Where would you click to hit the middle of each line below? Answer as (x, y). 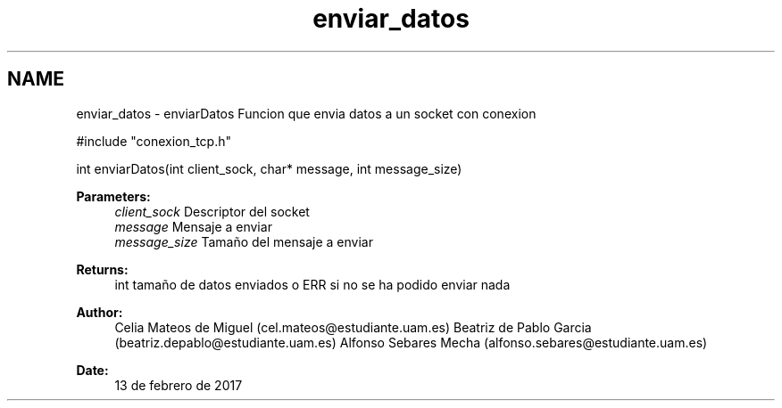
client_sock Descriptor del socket (212, 211)
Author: (100, 312)
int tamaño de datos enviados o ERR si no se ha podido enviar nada (312, 284)
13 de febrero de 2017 (179, 385)
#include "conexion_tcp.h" (154, 141)
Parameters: (113, 196)
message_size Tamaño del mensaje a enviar (244, 241)
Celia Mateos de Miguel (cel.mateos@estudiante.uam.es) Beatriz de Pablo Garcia (353, 327)
